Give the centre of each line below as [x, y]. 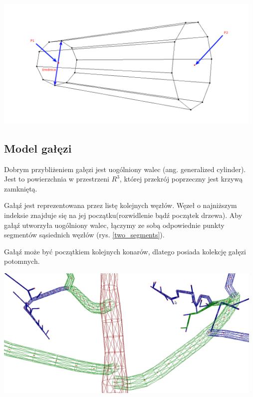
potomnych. [22, 261]
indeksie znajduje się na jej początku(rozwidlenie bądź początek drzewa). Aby [123, 215]
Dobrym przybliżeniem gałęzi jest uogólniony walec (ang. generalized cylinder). [125, 169]
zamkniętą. [21, 188]
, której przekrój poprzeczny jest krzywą [181, 179]
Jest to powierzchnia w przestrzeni [57, 179]
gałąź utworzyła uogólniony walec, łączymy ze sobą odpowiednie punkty [114, 225]
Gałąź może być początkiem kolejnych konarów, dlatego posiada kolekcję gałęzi [125, 251]
